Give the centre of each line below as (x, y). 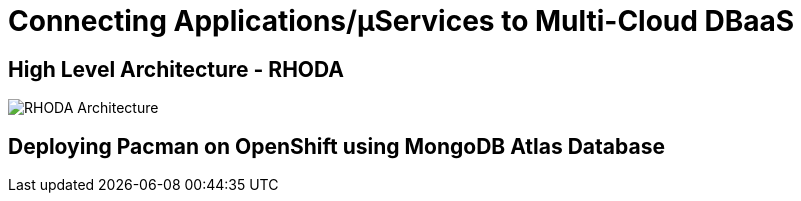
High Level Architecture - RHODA (176, 69)
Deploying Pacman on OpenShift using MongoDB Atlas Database (336, 146)
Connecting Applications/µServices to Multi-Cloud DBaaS (401, 21)
